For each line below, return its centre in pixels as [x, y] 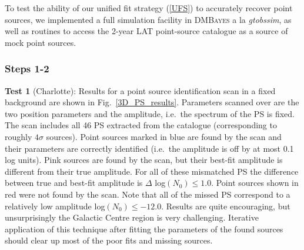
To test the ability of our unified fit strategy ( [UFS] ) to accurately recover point [149, 8]
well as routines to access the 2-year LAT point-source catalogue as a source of [146, 31]
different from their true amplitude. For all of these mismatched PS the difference [152, 171]
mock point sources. [41, 42]
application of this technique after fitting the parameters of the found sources [144, 229]
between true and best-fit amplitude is [74, 183]
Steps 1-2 [27, 69]
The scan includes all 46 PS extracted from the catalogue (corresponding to [141, 125]
